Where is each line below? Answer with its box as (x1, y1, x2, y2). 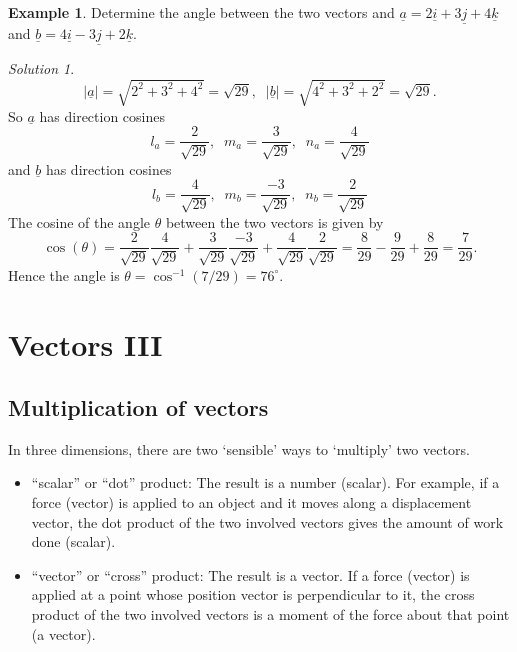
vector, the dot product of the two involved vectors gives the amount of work (31, 511, 504, 532)
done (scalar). (31, 531, 116, 552)
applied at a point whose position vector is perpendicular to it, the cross (31, 584, 475, 605)
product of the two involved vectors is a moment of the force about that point (31, 604, 510, 625)
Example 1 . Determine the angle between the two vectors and (8, 2, 395, 22)
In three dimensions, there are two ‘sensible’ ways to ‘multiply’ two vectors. (8, 438, 470, 459)
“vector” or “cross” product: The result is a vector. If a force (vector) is (31, 564, 470, 585)
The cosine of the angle (8, 211, 151, 232)
